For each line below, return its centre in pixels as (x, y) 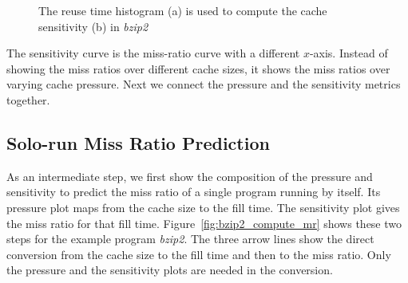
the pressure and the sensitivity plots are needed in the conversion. (170, 270)
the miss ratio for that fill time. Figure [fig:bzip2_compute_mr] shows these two (204, 223)
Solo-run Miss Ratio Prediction (138, 142)
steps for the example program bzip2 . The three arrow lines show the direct (190, 239)
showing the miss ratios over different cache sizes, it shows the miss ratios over (198, 68)
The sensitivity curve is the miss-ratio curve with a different (153, 53)
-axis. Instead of (349, 53)
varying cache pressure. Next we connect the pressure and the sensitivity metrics (204, 84)
